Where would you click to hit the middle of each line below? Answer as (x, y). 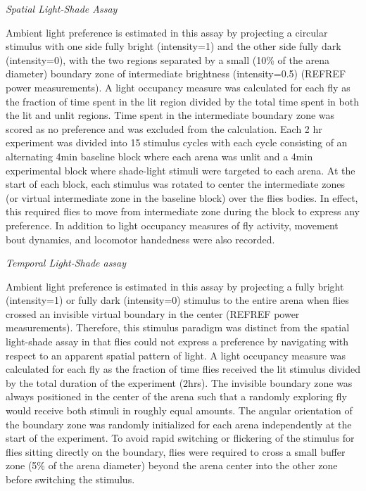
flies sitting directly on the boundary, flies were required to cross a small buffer (176, 451)
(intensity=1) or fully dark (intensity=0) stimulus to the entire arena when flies (177, 300)
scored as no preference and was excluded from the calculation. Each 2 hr (164, 128)
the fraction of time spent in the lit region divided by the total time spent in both (182, 101)
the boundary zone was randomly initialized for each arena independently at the (179, 424)
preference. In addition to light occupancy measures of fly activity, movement (172, 225)
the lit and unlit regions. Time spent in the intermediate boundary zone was (170, 115)
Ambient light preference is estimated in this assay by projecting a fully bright (175, 286)
